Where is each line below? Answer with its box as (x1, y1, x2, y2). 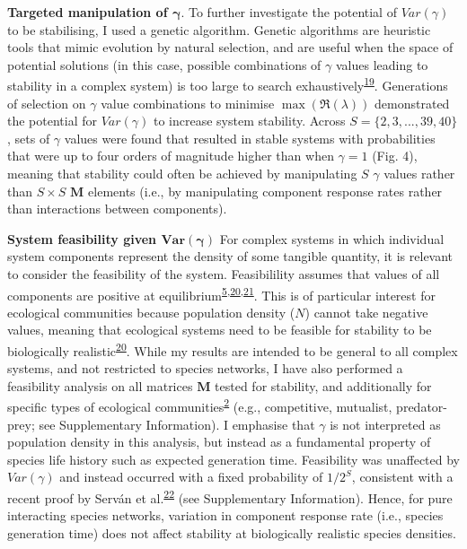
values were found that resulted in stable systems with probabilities (64, 128, 436, 147)
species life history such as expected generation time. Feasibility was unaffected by (7, 449, 460, 468)
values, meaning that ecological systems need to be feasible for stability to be (7, 320, 432, 339)
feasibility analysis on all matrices (7, 376, 193, 395)
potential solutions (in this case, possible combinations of (7, 55, 322, 74)
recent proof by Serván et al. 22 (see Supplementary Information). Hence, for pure (7, 486, 453, 507)
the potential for (7, 111, 98, 130)
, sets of (7, 128, 50, 147)
